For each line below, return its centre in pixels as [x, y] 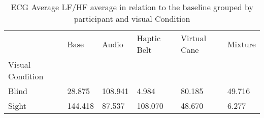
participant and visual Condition [132, 19]
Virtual [193, 38]
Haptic [149, 38]
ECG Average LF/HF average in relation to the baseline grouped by [132, 7]
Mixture [241, 44]
